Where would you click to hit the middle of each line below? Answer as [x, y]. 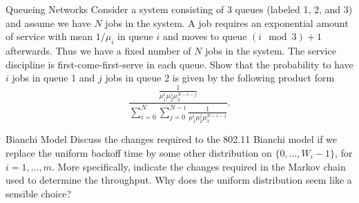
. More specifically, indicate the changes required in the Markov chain [198, 166]
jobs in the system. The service [271, 50]
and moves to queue [205, 36]
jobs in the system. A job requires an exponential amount [227, 22]
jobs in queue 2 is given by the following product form [220, 78]
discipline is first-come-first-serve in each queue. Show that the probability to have [179, 64]
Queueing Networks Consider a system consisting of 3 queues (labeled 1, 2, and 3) [179, 9]
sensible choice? [39, 193]
